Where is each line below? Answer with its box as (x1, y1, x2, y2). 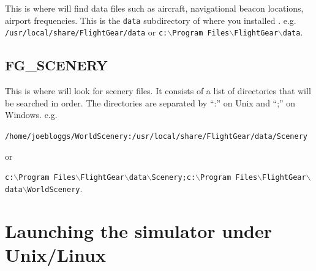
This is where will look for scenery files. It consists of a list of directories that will (5, 84, 311, 97)
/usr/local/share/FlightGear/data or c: (5, 26, 168, 39)
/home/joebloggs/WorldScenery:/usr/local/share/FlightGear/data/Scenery (5, 132, 307, 141)
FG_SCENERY (5, 56, 108, 75)
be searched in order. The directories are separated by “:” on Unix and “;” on (5, 96, 296, 109)
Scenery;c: (151, 173, 196, 182)
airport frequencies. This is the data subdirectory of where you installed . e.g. (5, 13, 296, 26)
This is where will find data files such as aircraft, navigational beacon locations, (5, 2, 304, 14)
